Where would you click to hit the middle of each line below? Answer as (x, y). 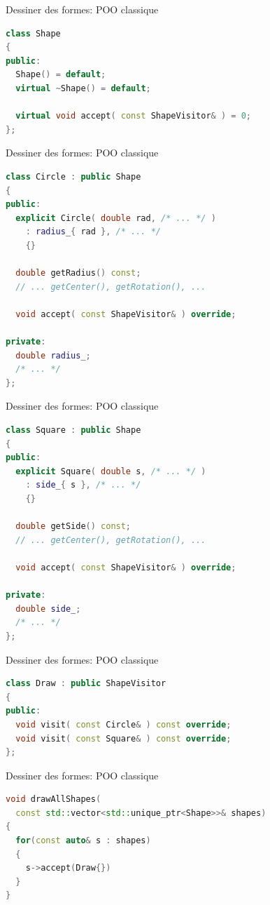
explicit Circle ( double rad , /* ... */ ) (116, 218)
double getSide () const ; (73, 527)
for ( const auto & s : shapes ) (83, 841)
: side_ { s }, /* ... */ (83, 485)
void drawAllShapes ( (54, 799)
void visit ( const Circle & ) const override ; (123, 724)
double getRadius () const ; (78, 273)
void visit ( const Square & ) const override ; (123, 738)
